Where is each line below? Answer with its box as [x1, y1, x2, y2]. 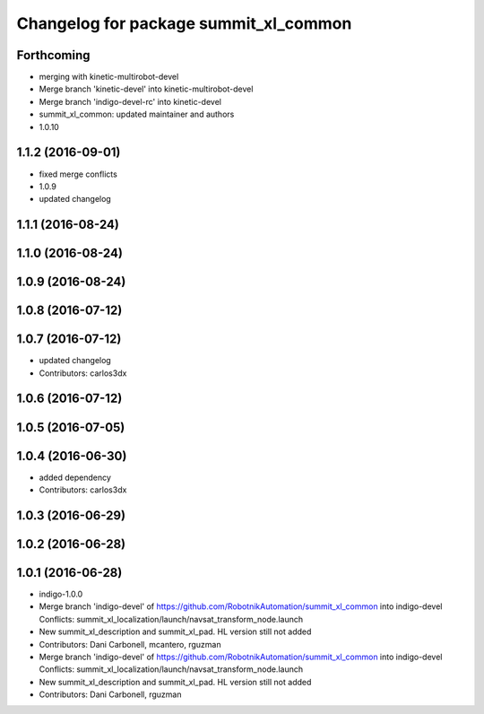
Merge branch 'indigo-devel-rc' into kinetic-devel [39, 96, 221, 107]
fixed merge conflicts [39, 169, 118, 179]
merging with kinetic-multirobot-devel [39, 72, 179, 83]
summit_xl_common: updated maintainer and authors [39, 109, 235, 120]
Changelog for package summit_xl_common [16, 13, 352, 33]
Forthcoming [16, 48, 91, 63]
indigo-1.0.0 [39, 588, 83, 599]
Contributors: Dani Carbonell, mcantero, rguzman [39, 639, 221, 649]
